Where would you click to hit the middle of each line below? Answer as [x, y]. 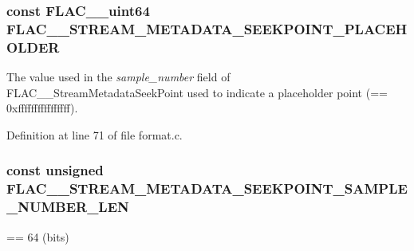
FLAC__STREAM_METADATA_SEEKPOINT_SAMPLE [207, 188]
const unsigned [55, 170]
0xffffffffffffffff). [42, 108]
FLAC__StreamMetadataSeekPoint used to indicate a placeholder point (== [197, 92]
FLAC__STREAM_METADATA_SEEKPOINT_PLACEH [207, 28]
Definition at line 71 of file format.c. [95, 134]
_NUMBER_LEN [68, 207]
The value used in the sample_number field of [118, 77]
